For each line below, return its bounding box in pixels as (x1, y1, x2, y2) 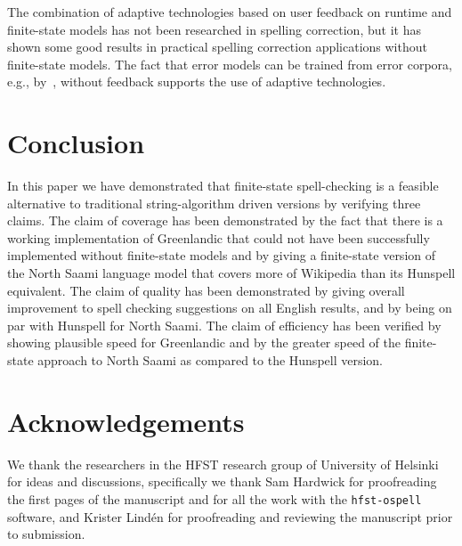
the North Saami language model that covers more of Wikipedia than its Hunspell (7, 264, 456, 282)
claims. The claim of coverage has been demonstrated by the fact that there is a (7, 211, 443, 230)
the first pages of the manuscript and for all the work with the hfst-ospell (7, 489, 422, 508)
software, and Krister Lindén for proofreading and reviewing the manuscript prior (7, 507, 453, 526)
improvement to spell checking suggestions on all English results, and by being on (7, 298, 452, 317)
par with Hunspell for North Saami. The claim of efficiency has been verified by (7, 315, 442, 334)
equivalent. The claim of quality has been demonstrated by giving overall (7, 281, 405, 299)
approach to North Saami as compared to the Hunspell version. (37, 351, 384, 370)
